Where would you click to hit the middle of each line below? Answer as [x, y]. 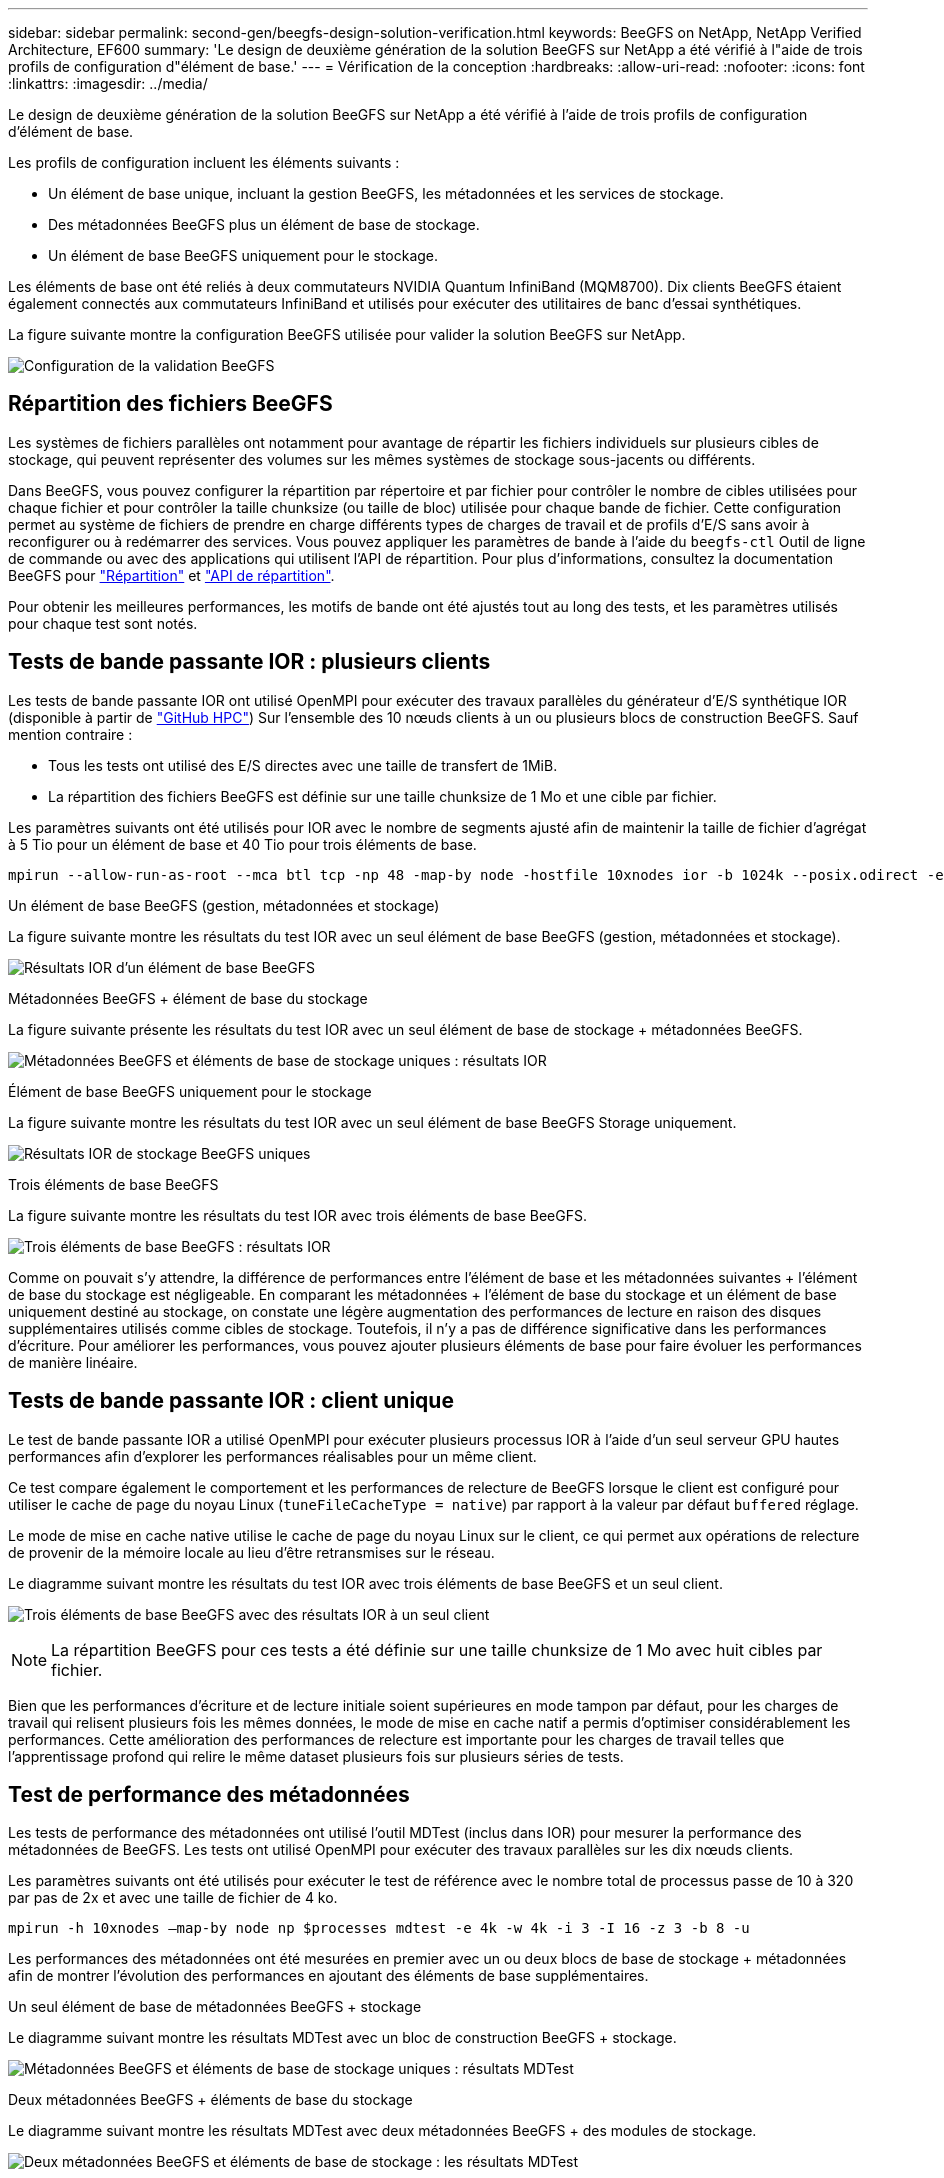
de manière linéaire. [73, 1362]
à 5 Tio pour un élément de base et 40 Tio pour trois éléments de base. [242, 844]
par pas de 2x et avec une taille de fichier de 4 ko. [173, 1898]
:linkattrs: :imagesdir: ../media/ [108, 83]
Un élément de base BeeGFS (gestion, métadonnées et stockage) [224, 905]
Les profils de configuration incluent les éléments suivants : [204, 162]
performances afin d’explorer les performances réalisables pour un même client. [272, 1456]
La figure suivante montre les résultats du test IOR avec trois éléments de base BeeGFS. [298, 1215]
